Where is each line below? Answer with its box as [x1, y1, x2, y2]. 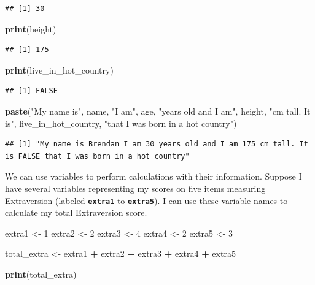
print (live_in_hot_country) [5, 63, 114, 76]
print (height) [5, 22, 56, 35]
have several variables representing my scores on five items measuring [5, 181, 266, 194]
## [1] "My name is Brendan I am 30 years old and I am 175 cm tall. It [5, 140, 308, 149]
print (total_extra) [5, 267, 77, 280]
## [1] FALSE [5, 86, 58, 96]
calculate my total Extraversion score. [5, 206, 147, 219]
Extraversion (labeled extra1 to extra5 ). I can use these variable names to [5, 194, 288, 207]
